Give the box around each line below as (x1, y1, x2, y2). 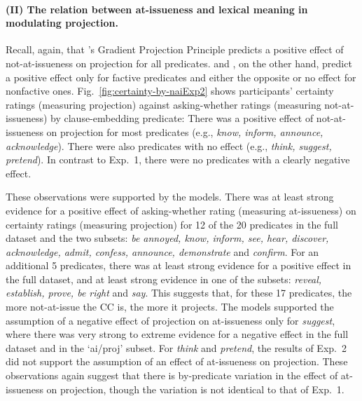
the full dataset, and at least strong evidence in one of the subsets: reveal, (6, 271, 322, 286)
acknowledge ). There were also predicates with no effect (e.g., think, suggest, (6, 138, 332, 153)
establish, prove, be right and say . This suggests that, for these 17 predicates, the (6, 285, 352, 300)
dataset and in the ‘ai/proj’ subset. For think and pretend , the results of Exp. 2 (6, 340, 347, 355)
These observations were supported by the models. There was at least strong (6, 189, 334, 204)
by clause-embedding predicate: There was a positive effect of (50, 111, 314, 125)
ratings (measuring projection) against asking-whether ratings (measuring (6, 97, 321, 111)
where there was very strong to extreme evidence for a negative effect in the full (6, 327, 349, 341)
